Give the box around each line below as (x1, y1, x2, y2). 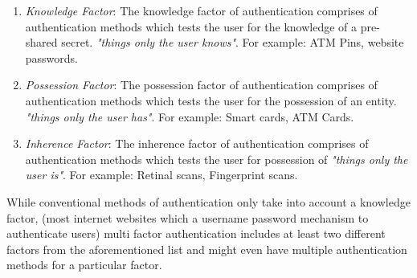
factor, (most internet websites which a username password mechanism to (6, 209, 369, 226)
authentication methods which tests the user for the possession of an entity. (25, 92, 397, 108)
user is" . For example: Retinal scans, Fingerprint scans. (25, 166, 298, 183)
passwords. (25, 49, 79, 66)
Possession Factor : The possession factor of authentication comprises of (25, 76, 378, 93)
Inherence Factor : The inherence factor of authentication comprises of (25, 135, 369, 152)
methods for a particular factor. (6, 256, 162, 273)
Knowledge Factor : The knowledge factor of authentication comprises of (25, 2, 378, 18)
